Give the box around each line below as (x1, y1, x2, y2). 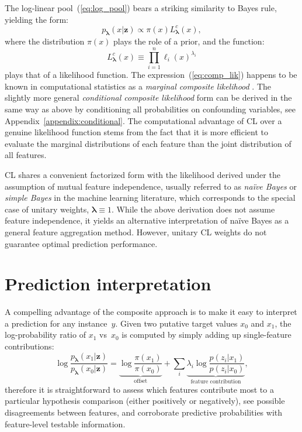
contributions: (5, 340, 54, 352)
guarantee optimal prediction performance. (5, 237, 158, 249)
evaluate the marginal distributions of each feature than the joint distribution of (5, 137, 291, 149)
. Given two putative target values (115, 317, 238, 329)
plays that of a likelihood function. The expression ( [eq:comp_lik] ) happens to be (5, 68, 297, 81)
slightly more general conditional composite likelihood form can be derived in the (5, 91, 292, 104)
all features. (5, 149, 47, 161)
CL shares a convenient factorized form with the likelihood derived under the (5, 168, 280, 180)
